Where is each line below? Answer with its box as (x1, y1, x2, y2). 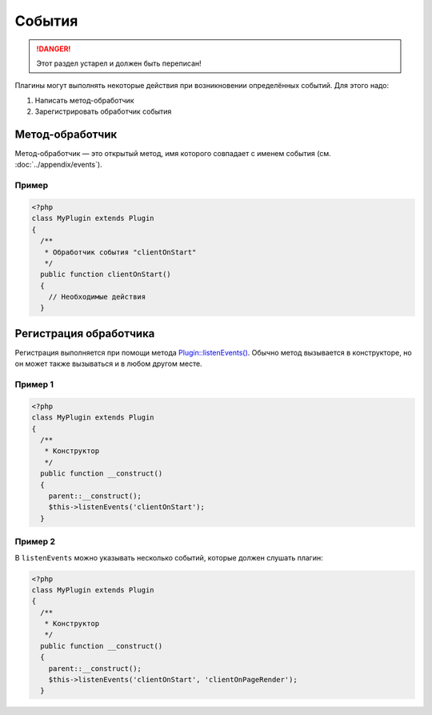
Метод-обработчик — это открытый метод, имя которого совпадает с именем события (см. (14, 149, 331, 159)
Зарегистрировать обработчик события (34, 106, 172, 116)
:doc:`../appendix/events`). (14, 160, 103, 170)
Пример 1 (14, 379, 54, 390)
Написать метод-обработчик (34, 95, 134, 105)
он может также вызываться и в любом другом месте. (14, 359, 203, 368)
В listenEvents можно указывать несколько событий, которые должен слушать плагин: (14, 552, 323, 562)
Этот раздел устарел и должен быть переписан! (36, 58, 202, 68)
